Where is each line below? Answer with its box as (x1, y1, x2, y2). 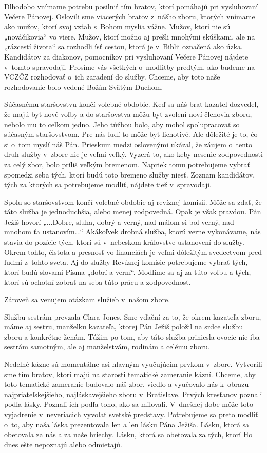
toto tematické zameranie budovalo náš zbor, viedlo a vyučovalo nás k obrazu (4, 379, 249, 389)
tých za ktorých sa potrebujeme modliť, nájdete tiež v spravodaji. (4, 179, 212, 190)
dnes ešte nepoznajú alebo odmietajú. (4, 439, 123, 449)
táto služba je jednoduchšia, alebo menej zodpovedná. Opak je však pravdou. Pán (4, 206, 261, 217)
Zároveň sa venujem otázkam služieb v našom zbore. (4, 294, 170, 305)
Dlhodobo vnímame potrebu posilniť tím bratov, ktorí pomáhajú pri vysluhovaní (4, 1, 258, 11)
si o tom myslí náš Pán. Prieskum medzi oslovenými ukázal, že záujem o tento (4, 139, 252, 149)
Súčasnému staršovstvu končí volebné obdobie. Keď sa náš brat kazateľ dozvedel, (4, 99, 259, 109)
